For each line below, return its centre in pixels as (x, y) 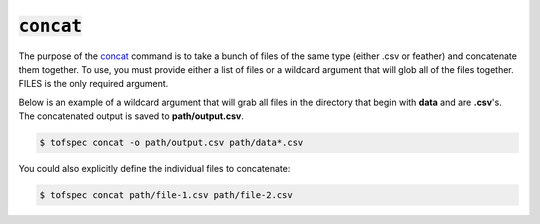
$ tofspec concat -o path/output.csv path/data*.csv (171, 143)
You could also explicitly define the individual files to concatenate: (154, 169)
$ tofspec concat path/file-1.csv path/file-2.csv (166, 195)
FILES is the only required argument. (93, 84)
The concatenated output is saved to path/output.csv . (131, 116)
